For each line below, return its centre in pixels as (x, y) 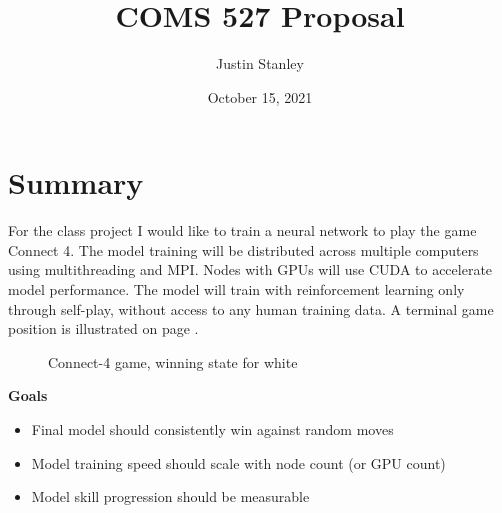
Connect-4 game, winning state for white (173, 361)
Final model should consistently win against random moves (212, 429)
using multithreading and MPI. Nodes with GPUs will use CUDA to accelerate (250, 269)
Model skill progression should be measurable (170, 496)
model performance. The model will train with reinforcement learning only (236, 289)
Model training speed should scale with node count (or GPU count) (238, 462)
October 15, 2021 (260, 96)
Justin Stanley (260, 63)
